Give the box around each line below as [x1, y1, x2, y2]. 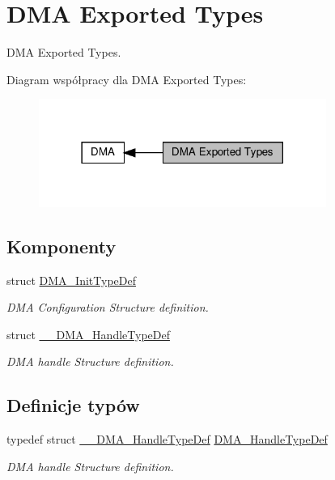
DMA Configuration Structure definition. [6, 299, 209, 316]
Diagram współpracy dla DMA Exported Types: [6, 70, 247, 87]
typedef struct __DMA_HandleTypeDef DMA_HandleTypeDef [6, 431, 328, 448]
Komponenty [6, 233, 117, 258]
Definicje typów [6, 393, 140, 418]
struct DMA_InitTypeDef [6, 271, 136, 288]
